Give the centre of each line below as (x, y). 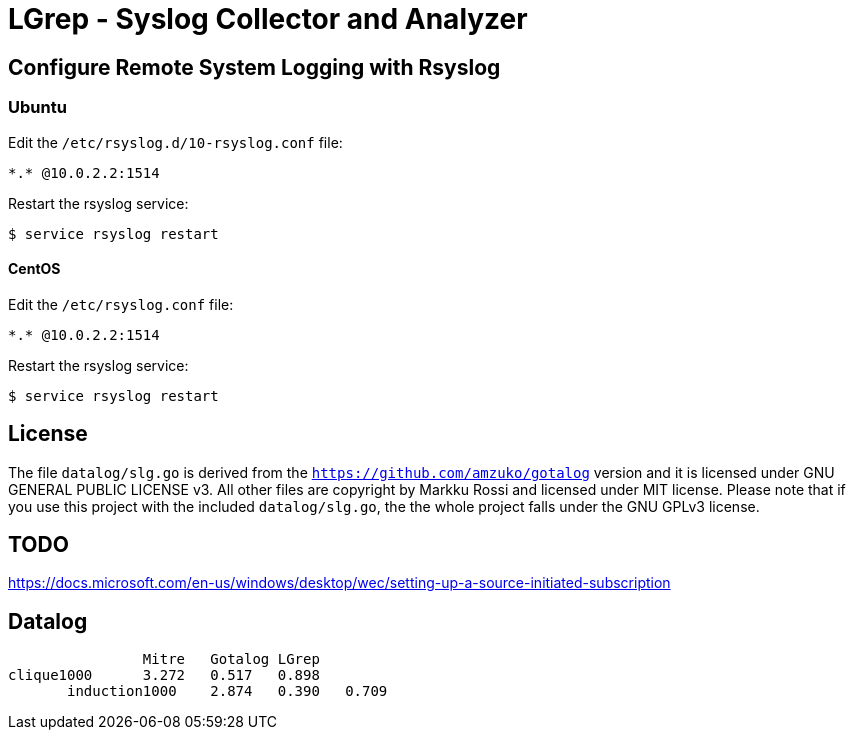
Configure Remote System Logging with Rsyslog (254, 67)
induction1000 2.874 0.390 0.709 (227, 691)
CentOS (34, 269)
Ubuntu (37, 107)
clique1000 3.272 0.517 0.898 (164, 675)
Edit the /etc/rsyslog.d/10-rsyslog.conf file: (175, 142)
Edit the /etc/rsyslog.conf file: (121, 304)
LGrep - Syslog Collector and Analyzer (268, 19)
